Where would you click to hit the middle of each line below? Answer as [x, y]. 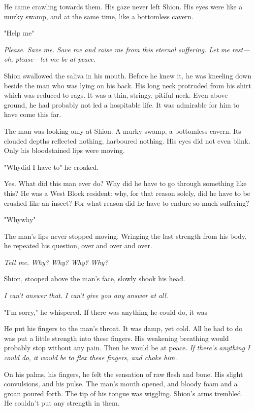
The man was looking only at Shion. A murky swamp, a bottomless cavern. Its [123, 131]
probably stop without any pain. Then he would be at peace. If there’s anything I [127, 348]
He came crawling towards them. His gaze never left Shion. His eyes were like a [123, 6]
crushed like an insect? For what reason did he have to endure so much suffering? [127, 203]
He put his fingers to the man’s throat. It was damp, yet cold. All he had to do [123, 328]
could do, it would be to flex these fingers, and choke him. [91, 357]
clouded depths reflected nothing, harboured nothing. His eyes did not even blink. [127, 140]
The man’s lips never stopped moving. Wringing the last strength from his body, [125, 236]
